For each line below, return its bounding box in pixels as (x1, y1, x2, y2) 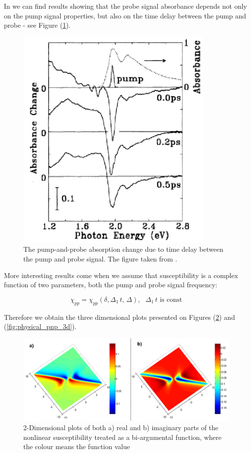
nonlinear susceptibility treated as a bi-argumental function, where (23, 432, 221, 442)
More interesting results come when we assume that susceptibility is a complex (4, 270, 238, 280)
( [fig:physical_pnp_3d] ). (4, 321, 77, 331)
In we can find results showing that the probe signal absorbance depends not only (4, 1, 247, 11)
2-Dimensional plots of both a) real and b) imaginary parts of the (23, 422, 218, 433)
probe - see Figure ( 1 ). (4, 20, 71, 30)
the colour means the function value (23, 441, 130, 452)
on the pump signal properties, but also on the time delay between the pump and (4, 10, 246, 20)
